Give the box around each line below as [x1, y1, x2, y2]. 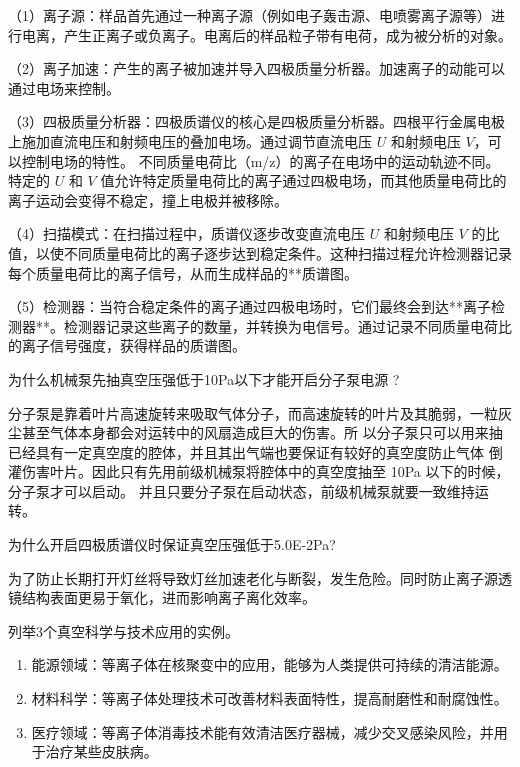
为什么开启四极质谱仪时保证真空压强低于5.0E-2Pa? [8, 534, 336, 555]
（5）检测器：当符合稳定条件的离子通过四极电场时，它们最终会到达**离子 [8, 296, 491, 317]
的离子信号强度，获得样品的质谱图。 [8, 335, 246, 356]
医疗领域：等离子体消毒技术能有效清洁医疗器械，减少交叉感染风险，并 [31, 721, 494, 742]
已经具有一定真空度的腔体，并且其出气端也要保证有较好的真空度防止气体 [8, 441, 484, 462]
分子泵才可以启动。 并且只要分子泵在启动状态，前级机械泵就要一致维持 [8, 480, 475, 501]
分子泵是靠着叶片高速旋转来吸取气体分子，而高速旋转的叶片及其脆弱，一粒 [8, 402, 498, 423]
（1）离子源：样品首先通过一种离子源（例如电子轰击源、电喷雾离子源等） [8, 5, 491, 25]
